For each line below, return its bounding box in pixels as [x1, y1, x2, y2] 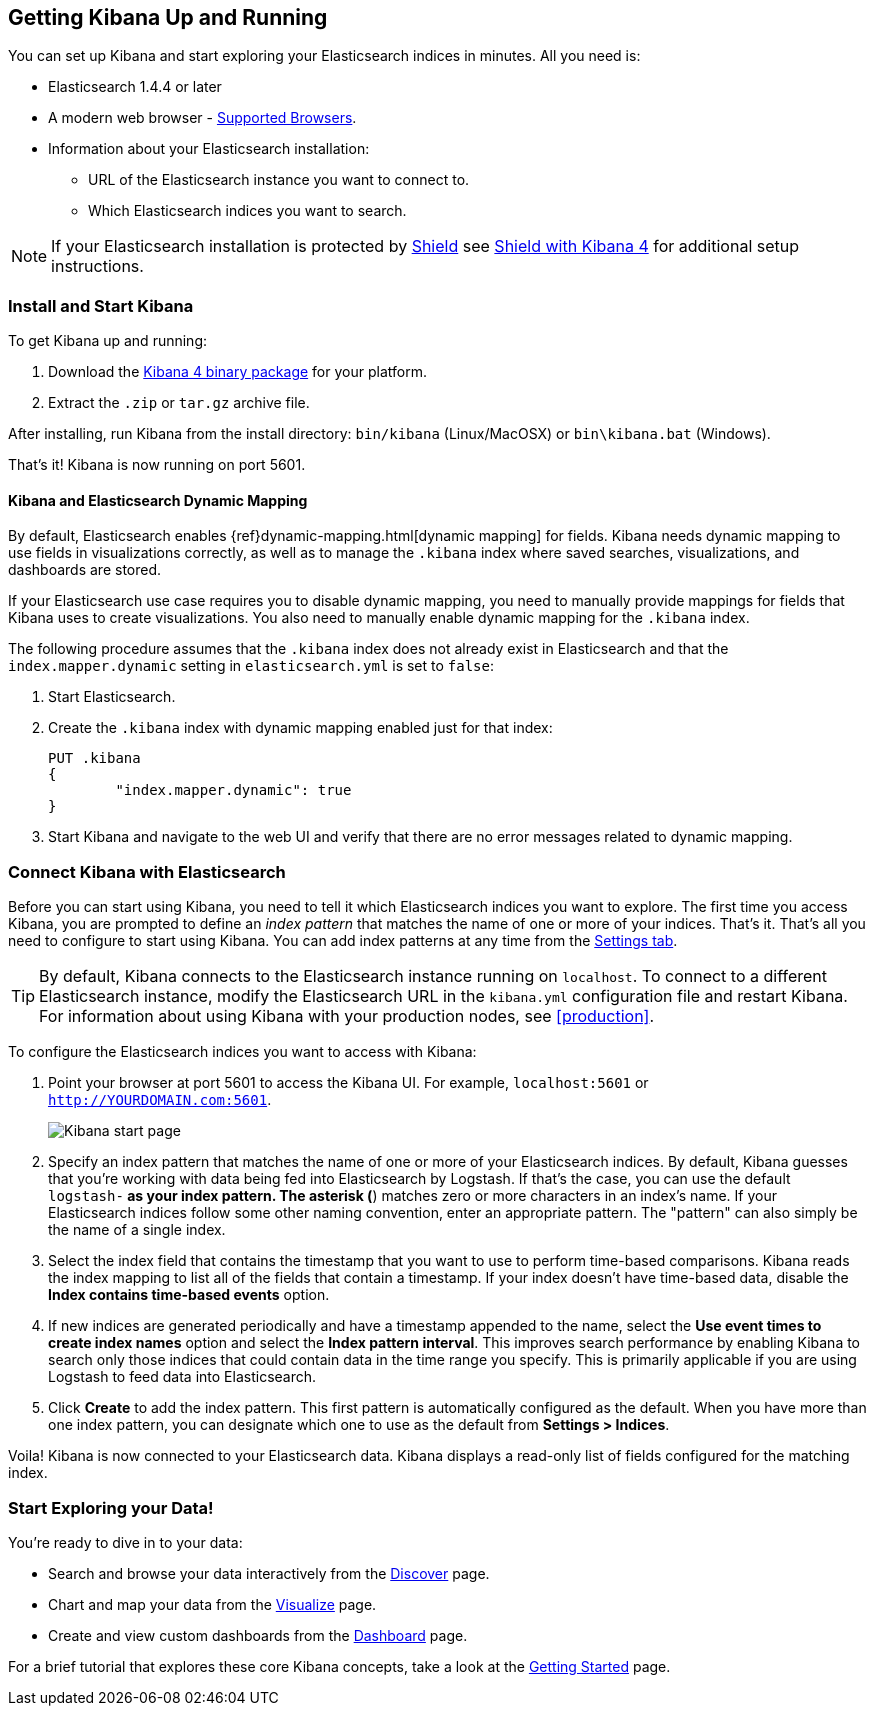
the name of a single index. [48, 1221, 226, 1239]
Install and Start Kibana [8, 295, 194, 316]
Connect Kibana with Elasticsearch [8, 861, 286, 882]
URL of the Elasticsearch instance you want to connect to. [88, 171, 470, 189]
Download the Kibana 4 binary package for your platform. [48, 363, 427, 381]
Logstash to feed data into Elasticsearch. [48, 1368, 317, 1386]
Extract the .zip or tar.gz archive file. [48, 394, 310, 412]
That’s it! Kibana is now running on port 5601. [8, 456, 306, 474]
